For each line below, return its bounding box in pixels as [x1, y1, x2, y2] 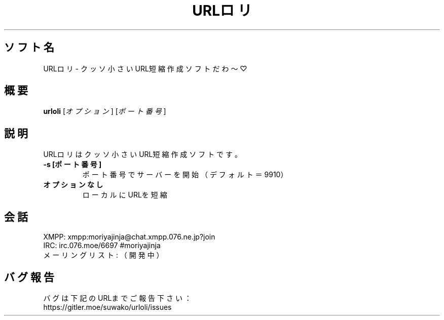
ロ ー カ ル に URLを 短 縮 [82, 190, 167, 199]
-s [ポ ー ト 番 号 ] [43, 160, 102, 169]
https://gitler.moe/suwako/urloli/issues [43, 302, 172, 311]
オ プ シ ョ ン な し [43, 180, 103, 189]
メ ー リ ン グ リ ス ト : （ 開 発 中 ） [43, 251, 164, 260]
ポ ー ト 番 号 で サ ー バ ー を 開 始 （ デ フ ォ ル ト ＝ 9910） [82, 170, 288, 179]
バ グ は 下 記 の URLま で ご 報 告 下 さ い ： [43, 293, 192, 302]
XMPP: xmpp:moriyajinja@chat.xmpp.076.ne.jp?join [43, 232, 215, 242]
